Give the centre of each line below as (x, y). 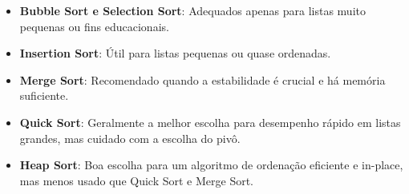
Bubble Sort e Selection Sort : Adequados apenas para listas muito (192, 10)
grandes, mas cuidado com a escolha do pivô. (130, 138)
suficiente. (44, 95)
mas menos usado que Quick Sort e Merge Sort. (137, 180)
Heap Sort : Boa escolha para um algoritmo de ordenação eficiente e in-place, (211, 165)
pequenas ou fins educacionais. (94, 26)
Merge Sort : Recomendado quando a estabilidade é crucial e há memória (202, 79)
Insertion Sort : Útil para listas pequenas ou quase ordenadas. (175, 53)
